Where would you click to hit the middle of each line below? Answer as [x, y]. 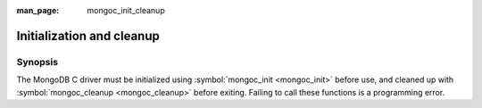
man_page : [38, 10]
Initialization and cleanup [88, 36]
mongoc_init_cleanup [126, 10]
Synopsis [37, 62]
